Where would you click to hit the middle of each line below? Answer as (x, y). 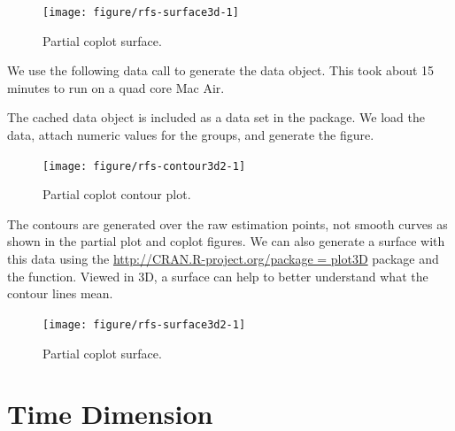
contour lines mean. (60, 293)
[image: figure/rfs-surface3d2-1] (144, 324)
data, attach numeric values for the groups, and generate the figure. (191, 135)
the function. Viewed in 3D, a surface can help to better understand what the (218, 276)
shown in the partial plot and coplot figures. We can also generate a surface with (226, 241)
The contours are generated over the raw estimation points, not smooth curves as (227, 223)
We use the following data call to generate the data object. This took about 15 (221, 70)
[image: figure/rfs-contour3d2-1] (144, 166)
